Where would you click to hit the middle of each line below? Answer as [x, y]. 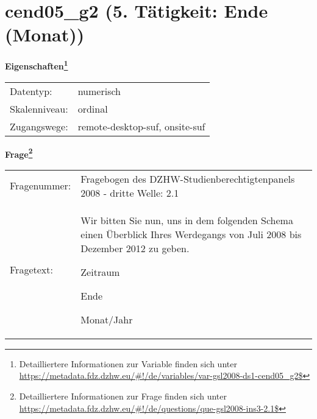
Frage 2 [19, 153]
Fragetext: [31, 270]
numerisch [99, 91]
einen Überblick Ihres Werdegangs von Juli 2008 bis [191, 234]
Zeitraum [100, 272]
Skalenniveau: [39, 108]
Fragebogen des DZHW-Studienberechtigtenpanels [188, 178]
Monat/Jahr [107, 319]
